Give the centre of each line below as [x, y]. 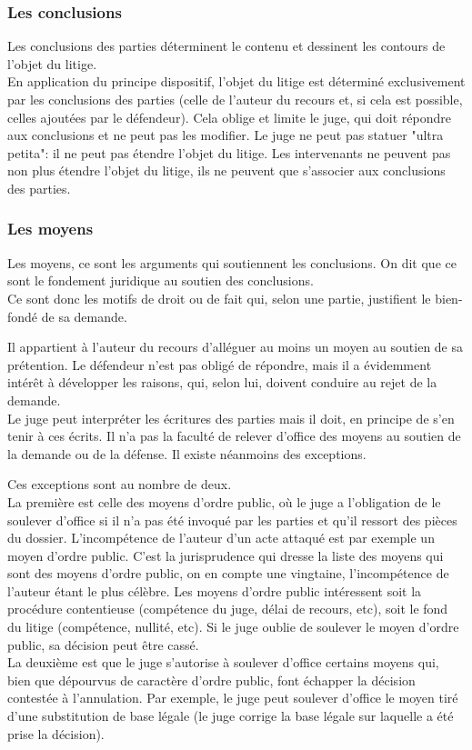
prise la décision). [56, 733]
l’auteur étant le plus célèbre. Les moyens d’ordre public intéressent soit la [215, 590]
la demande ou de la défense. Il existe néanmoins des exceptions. [187, 453]
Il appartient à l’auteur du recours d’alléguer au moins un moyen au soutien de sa [236, 347]
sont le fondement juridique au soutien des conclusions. [161, 280]
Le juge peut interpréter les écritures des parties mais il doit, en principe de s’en [231, 418]
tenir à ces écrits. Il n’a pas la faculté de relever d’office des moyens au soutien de [234, 436]
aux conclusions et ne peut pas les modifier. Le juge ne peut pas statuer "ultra [226, 135]
